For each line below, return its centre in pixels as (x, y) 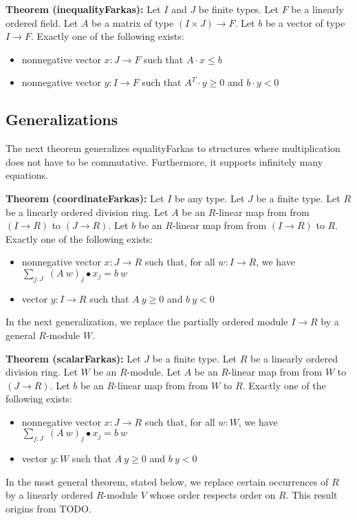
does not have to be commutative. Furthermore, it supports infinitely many (164, 161)
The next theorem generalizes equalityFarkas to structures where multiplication (173, 148)
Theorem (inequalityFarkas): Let (83, 9)
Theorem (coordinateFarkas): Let (85, 198)
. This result (312, 495)
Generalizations (62, 119)
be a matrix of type (133, 22)
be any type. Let (210, 198)
